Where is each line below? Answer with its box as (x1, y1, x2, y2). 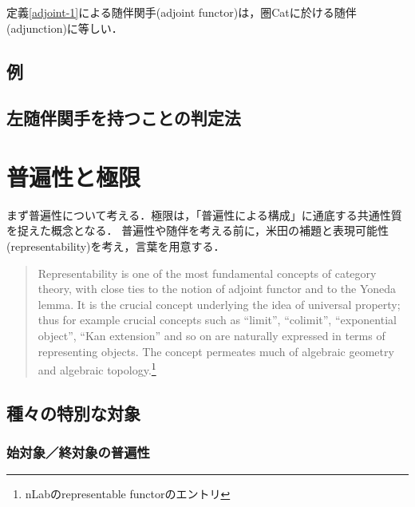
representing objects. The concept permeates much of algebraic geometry (38, 343, 394, 359)
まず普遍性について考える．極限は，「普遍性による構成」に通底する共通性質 (6, 206, 402, 223)
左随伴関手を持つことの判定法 (6, 105, 241, 130)
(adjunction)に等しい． (6, 19, 123, 36)
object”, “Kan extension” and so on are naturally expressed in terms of (38, 327, 385, 344)
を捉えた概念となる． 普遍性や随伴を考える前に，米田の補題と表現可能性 (6, 222, 389, 239)
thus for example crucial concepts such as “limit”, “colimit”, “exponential (38, 311, 397, 328)
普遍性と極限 (6, 160, 141, 192)
